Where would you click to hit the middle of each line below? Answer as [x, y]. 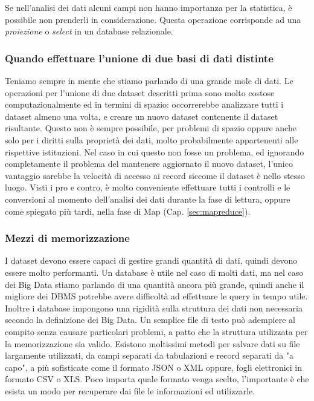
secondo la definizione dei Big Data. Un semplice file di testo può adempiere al [150, 320]
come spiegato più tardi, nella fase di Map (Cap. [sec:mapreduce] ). [128, 211]
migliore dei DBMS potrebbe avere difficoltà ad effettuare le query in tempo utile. [156, 296]
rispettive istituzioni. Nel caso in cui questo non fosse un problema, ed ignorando [155, 152]
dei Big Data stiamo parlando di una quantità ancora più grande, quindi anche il [155, 284]
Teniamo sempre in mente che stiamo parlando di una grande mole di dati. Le [149, 80]
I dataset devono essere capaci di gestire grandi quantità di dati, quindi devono [151, 260]
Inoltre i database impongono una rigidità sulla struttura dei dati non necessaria [154, 308]
